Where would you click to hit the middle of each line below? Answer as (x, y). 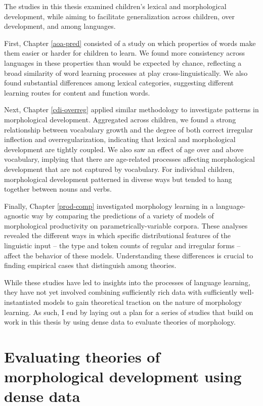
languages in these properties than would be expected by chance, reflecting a (123, 62)
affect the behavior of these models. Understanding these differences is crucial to (129, 255)
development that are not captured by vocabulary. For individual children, (119, 169)
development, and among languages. (60, 26)
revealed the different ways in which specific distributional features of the (118, 235)
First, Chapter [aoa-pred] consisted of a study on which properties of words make (130, 43)
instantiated (23, 302)
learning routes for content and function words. (77, 92)
